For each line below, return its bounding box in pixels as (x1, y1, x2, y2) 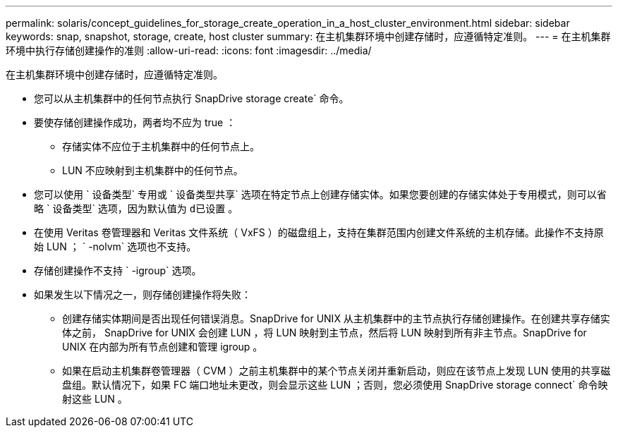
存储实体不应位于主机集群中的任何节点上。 (62, 140, 260, 152)
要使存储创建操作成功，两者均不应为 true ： (34, 116, 236, 128)
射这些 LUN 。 (62, 393, 128, 405)
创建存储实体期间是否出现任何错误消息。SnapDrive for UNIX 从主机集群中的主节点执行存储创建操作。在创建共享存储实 (62, 312, 610, 324)
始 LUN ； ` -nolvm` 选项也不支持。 (34, 240, 197, 252)
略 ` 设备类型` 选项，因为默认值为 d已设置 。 (34, 202, 238, 214)
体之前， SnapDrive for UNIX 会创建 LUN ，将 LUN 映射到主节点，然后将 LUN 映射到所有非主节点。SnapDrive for (62, 327, 587, 339)
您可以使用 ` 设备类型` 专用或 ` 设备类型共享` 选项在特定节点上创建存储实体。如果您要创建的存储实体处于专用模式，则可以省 (34, 188, 607, 200)
